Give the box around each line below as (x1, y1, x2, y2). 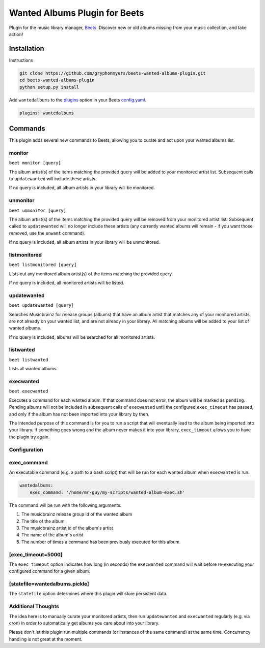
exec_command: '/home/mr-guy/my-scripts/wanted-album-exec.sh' (29, 489, 185, 495)
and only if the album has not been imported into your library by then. (9, 411, 150, 417)
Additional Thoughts (9, 603, 59, 610)
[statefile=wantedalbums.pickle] (9, 581, 89, 587)
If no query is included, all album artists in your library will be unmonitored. (9, 239, 160, 245)
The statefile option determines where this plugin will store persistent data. (9, 591, 168, 597)
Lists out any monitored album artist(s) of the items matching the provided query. (9, 271, 173, 277)
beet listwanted (9, 357, 49, 362)
